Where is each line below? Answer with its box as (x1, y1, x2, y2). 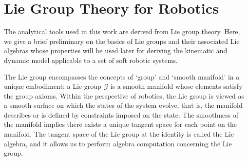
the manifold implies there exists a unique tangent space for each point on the (4, 119, 237, 129)
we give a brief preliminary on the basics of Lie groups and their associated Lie (4, 36, 240, 46)
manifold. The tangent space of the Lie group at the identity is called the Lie (4, 129, 234, 139)
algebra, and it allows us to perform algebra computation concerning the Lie (4, 138, 232, 148)
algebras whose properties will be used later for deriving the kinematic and (4, 45, 228, 56)
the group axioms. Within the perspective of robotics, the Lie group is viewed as (4, 90, 245, 101)
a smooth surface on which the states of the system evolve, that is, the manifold (4, 100, 243, 110)
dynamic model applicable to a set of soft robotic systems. (4, 55, 178, 65)
